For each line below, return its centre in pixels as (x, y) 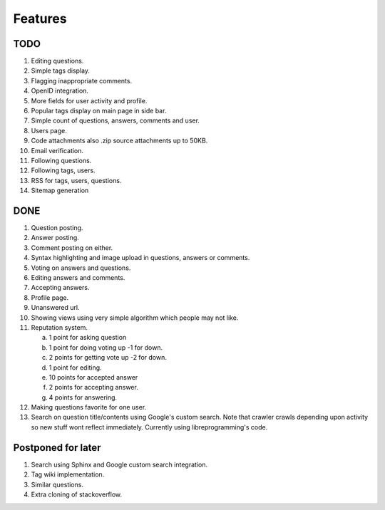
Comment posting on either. (72, 248)
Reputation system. (60, 327)
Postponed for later (57, 448)
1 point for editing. (76, 368)
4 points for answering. (83, 397)
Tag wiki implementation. (68, 474)
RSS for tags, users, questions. (76, 180)
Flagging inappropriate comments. (81, 80)
